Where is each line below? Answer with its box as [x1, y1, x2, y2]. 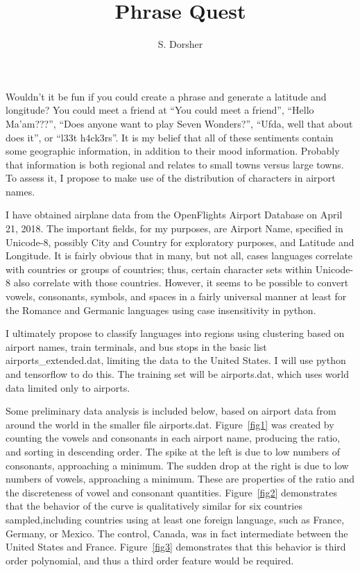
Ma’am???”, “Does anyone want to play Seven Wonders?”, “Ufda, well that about [6, 116, 353, 130]
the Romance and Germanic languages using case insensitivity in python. [6, 302, 316, 317]
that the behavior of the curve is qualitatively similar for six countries [6, 499, 302, 513]
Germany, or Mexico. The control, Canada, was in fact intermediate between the [6, 526, 348, 540]
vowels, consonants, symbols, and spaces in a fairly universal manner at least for [6, 289, 347, 304]
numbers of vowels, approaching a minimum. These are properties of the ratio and [6, 471, 354, 486]
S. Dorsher [157, 37, 203, 51]
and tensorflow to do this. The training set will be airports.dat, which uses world [6, 367, 349, 381]
